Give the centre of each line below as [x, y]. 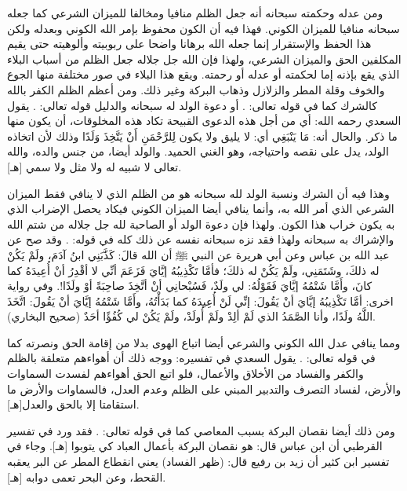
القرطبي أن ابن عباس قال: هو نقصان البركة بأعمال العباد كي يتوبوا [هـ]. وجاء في [195, 446]
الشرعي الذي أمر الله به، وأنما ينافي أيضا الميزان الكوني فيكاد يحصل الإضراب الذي [201, 209]
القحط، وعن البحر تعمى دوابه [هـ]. [87, 476]
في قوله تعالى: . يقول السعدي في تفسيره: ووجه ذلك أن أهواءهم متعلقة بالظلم [191, 358]
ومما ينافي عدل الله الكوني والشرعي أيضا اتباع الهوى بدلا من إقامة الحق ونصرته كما [204, 342]
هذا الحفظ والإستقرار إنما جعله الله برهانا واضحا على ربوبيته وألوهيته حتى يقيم [189, 44]
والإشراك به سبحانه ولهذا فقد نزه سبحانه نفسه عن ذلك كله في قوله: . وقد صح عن [201, 239]
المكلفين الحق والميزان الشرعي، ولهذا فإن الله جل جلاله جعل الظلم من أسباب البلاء [204, 59]
